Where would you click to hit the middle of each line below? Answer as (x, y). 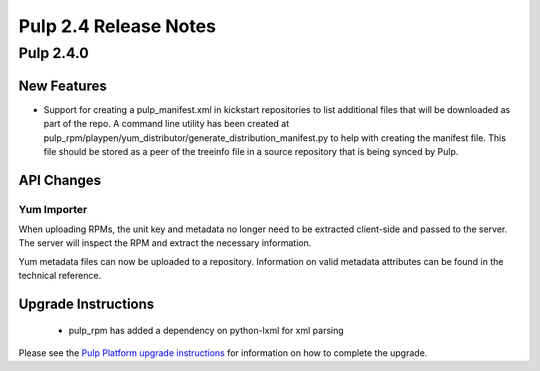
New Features (62, 85)
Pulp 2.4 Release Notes (117, 26)
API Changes (60, 180)
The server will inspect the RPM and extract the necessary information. (165, 243)
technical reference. (60, 276)
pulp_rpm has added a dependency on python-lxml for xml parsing (206, 330)
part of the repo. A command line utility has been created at (166, 124)
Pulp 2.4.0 (53, 53)
